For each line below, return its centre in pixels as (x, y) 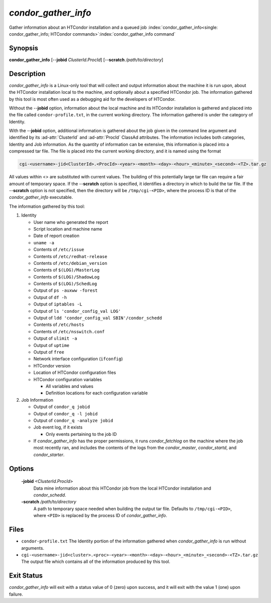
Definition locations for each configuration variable (97, 393)
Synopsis (24, 48)
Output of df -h (50, 297)
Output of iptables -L (58, 304)
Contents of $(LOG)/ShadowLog (66, 277)
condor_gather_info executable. (41, 197)
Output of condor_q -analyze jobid (73, 420)
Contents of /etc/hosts (59, 324)
